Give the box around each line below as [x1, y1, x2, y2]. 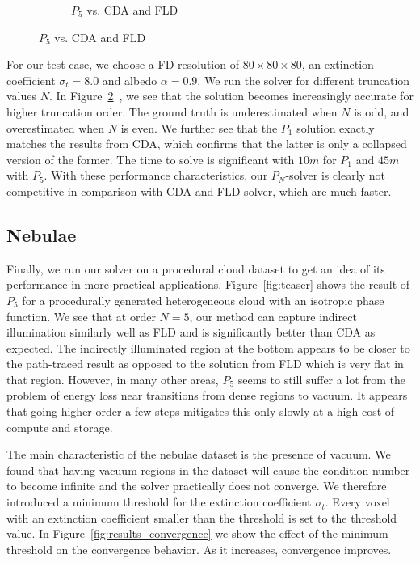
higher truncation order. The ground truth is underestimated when [6, 103, 338, 120]
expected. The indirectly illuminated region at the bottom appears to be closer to [6, 339, 410, 356]
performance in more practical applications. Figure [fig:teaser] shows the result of [6, 276, 410, 293]
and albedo [102, 71, 157, 88]
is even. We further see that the [120, 119, 278, 136]
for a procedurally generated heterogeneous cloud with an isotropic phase [22, 291, 384, 308]
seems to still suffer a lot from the [237, 370, 405, 387]
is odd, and [354, 103, 409, 120]
